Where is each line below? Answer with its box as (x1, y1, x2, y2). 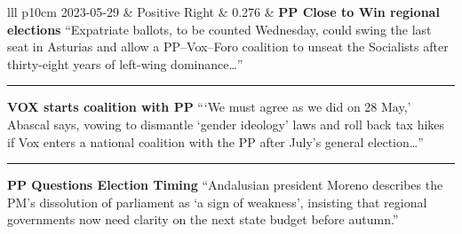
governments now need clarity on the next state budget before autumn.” (7, 210, 399, 229)
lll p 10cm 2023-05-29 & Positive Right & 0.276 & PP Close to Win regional (7, 3, 440, 20)
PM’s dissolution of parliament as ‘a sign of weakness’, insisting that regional (7, 192, 427, 211)
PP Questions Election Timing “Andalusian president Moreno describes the (7, 175, 443, 194)
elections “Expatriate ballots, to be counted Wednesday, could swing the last (7, 19, 432, 38)
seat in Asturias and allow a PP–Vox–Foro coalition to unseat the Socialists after (7, 37, 449, 56)
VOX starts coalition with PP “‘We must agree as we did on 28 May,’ (7, 97, 411, 116)
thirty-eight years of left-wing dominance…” (7, 54, 243, 73)
